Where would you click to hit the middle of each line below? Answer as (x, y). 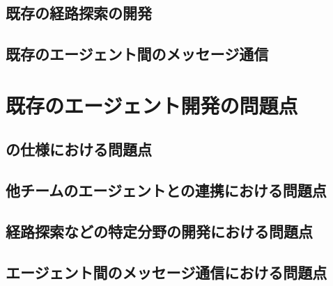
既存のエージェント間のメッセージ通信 (137, 54)
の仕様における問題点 (79, 149)
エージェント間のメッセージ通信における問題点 (166, 272)
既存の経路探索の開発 (79, 13)
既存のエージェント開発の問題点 (152, 105)
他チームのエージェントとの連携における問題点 (166, 190)
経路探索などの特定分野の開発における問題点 (159, 231)
